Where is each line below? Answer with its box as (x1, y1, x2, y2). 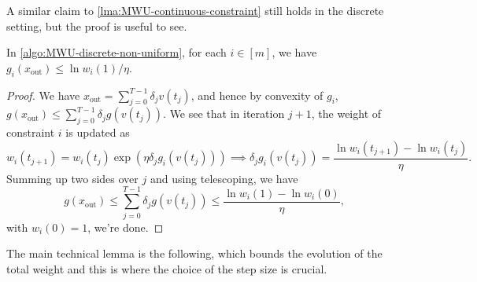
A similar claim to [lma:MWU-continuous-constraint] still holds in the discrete (6, 2, 384, 18)
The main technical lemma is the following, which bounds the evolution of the (6, 245, 383, 262)
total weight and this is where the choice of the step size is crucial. (6, 260, 327, 277)
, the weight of (311, 105, 382, 122)
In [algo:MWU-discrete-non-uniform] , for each (6, 44, 227, 60)
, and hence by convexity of (190, 86, 324, 103)
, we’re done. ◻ (87, 218, 164, 235)
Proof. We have (6, 86, 80, 103)
